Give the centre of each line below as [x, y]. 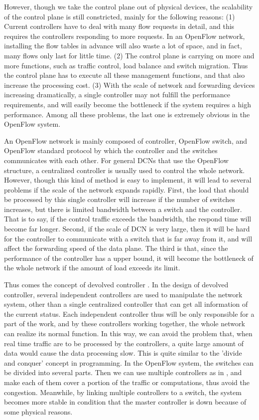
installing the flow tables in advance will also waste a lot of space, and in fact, [123, 46]
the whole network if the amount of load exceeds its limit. [92, 268]
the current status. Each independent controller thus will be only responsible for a [129, 314]
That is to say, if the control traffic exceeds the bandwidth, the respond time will [128, 219]
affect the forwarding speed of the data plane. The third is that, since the [116, 248]
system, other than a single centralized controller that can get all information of [126, 304]
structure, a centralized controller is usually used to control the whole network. [125, 170]
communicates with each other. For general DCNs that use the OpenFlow [116, 160]
